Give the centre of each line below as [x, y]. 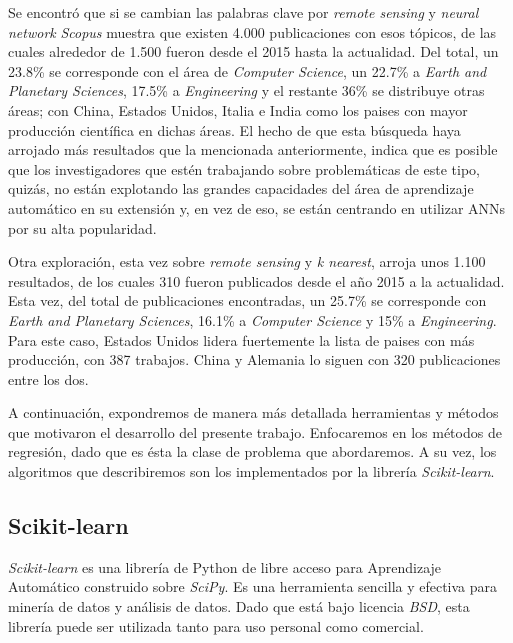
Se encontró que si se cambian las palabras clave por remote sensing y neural [243, 12]
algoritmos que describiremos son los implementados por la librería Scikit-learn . [251, 471]
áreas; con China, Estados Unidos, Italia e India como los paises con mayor [238, 109]
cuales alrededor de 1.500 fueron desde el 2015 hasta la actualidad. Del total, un [253, 51]
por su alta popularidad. [82, 227]
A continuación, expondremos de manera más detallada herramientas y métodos [253, 412]
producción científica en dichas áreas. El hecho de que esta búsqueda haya [234, 129]
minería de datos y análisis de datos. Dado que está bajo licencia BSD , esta [239, 606]
